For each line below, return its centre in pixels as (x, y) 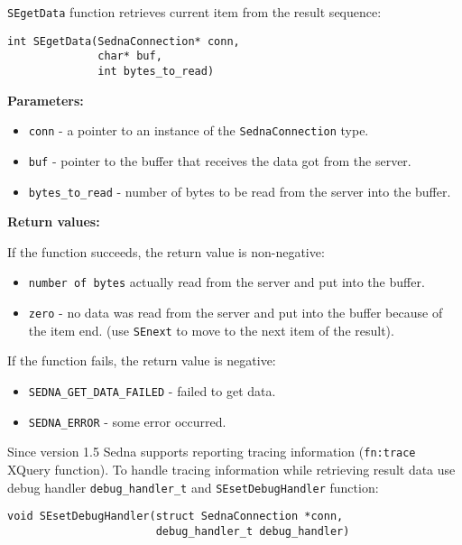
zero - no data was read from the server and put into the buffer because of (236, 313)
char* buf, (130, 56)
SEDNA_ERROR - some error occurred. (127, 421)
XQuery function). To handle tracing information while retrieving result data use (231, 469)
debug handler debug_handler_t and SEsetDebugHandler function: (193, 487)
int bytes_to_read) (156, 71)
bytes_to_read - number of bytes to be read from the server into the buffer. (240, 191)
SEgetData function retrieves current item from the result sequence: (194, 12)
